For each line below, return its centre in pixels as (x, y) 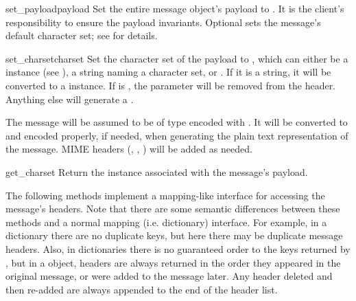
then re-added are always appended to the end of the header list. (142, 289)
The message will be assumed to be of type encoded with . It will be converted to (177, 122)
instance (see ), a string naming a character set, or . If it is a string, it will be (168, 72)
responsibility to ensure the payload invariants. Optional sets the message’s (163, 22)
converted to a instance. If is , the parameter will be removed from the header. (171, 85)
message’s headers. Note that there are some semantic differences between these (173, 209)
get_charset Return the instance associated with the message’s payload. (157, 171)
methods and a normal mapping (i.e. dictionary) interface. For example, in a (166, 222)
